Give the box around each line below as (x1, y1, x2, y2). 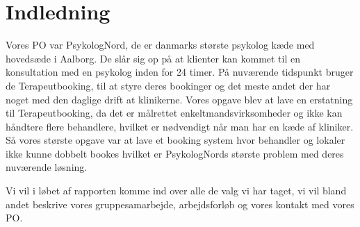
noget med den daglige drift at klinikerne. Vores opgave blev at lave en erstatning (6, 92, 353, 106)
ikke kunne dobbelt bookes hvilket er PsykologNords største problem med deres (6, 146, 344, 160)
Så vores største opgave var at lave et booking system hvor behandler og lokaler (6, 133, 345, 147)
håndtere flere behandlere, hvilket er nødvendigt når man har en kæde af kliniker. (6, 119, 354, 133)
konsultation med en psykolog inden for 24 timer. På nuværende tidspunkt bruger (6, 65, 354, 79)
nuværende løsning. (6, 160, 88, 174)
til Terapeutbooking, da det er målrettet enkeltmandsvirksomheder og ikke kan (6, 106, 343, 120)
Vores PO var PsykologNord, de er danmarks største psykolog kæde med (6, 37, 315, 52)
